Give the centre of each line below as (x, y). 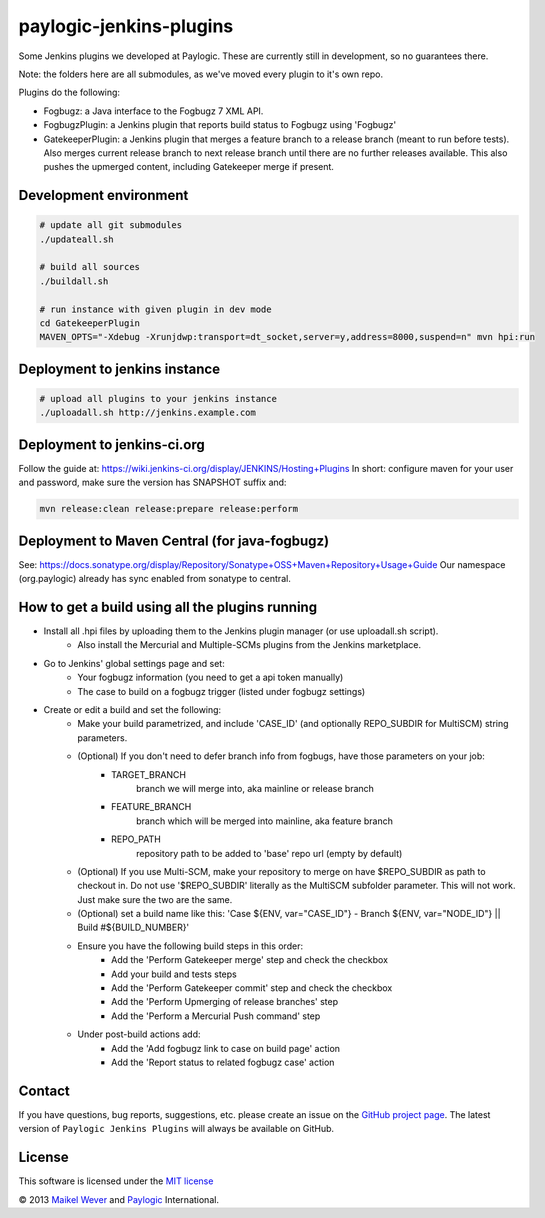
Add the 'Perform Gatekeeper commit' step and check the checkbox (252, 988)
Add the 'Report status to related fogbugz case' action (223, 1062)
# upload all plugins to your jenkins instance (158, 398)
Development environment (103, 195)
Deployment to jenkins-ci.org (111, 444)
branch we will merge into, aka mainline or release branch (255, 788)
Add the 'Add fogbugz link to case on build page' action (225, 1048)
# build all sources (89, 267)
